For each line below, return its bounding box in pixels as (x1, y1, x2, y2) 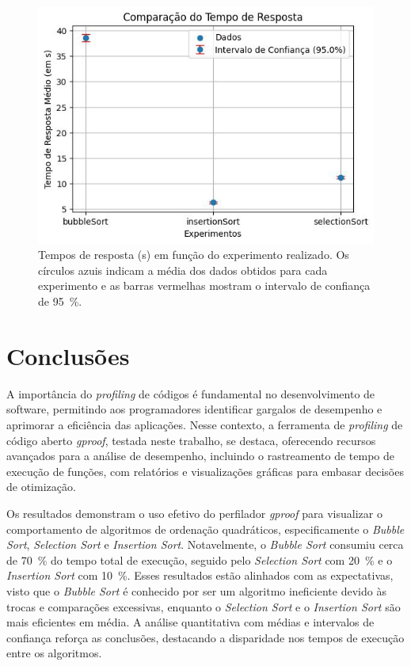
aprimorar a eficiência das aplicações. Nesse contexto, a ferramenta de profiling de (6, 416, 403, 432)
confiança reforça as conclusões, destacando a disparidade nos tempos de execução (6, 629, 405, 645)
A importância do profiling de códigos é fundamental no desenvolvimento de (6, 385, 375, 402)
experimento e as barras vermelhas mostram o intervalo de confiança (38, 277, 371, 294)
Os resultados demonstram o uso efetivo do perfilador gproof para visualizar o (6, 504, 382, 521)
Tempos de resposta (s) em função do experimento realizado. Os (38, 246, 349, 263)
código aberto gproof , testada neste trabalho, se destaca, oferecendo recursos (6, 432, 376, 448)
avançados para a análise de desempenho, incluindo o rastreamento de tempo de (6, 447, 395, 464)
